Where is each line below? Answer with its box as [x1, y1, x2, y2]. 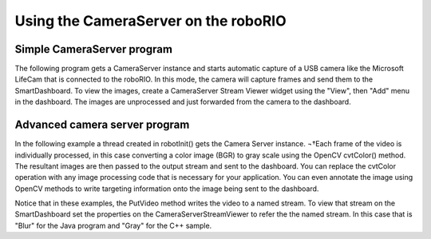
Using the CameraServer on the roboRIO [14, 12, 287, 30]
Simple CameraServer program [14, 42, 173, 56]
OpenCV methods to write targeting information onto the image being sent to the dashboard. [14, 184, 319, 193]
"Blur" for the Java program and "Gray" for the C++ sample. [14, 221, 212, 230]
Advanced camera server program [14, 118, 190, 132]
